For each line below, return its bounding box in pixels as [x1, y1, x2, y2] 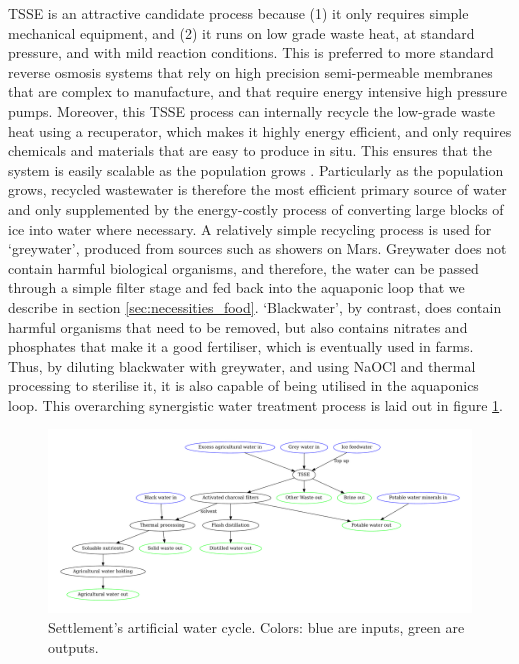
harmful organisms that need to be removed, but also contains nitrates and [8, 316, 468, 337]
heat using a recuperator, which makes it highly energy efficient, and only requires [8, 120, 512, 141]
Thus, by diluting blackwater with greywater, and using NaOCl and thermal [8, 355, 476, 376]
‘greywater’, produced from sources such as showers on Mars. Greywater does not [8, 238, 507, 259]
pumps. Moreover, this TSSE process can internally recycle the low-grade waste [8, 100, 495, 121]
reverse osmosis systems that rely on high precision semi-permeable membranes [8, 61, 493, 82]
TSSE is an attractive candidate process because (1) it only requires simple [8, 3, 469, 23]
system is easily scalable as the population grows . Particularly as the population [8, 159, 504, 180]
